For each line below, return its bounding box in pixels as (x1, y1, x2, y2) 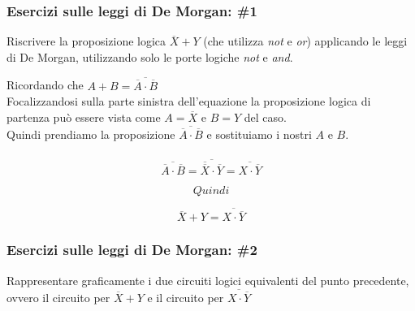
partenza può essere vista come (6, 109, 161, 126)
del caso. (244, 109, 287, 126)
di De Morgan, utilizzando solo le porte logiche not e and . (6, 48, 293, 65)
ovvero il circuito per (6, 288, 110, 305)
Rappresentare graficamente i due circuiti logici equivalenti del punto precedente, (6, 271, 409, 288)
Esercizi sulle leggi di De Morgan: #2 (6, 240, 257, 260)
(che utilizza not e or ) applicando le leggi (203, 32, 408, 50)
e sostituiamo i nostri (206, 126, 312, 143)
